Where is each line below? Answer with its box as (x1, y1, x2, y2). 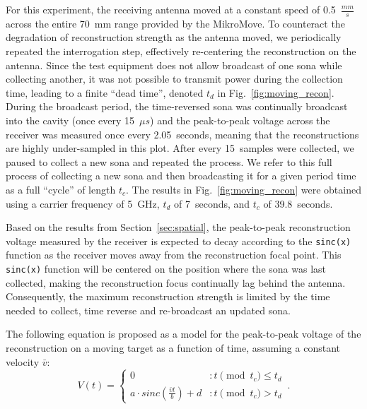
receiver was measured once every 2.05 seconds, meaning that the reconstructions (6, 126, 359, 141)
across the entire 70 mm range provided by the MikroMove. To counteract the (6, 16, 345, 30)
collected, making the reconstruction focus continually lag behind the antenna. (6, 275, 346, 290)
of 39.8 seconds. (263, 196, 333, 211)
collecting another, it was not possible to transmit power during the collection (6, 71, 343, 86)
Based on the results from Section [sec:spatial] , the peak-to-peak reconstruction (6, 220, 351, 235)
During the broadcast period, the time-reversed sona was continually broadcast (6, 99, 348, 114)
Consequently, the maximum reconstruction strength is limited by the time (6, 289, 330, 304)
